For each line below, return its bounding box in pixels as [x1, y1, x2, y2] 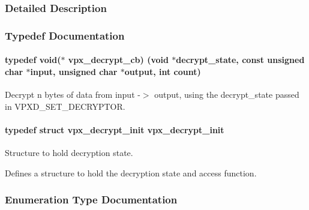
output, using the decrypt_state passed [154, 88, 299, 101]
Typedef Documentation [5, 28, 125, 43]
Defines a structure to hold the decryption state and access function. [5, 166, 257, 179]
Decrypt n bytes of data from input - [5, 88, 140, 101]
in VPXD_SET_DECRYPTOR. [5, 100, 125, 112]
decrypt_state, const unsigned [176, 53, 305, 66]
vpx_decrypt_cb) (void [68, 53, 169, 66]
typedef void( [5, 53, 61, 66]
